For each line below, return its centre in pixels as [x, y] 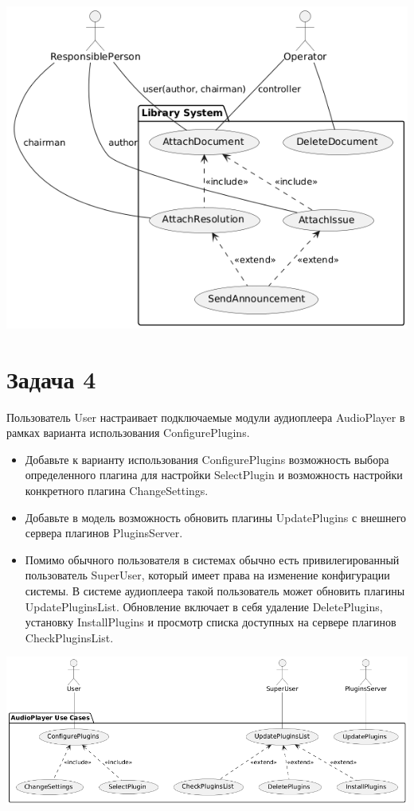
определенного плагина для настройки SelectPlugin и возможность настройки [214, 475]
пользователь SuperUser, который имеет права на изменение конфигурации [207, 575]
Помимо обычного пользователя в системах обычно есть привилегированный [212, 559]
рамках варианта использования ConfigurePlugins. [128, 433]
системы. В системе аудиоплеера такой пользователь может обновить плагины [215, 590]
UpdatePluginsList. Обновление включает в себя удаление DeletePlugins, [204, 606]
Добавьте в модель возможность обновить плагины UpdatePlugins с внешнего [216, 517]
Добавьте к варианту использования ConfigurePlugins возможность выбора [207, 459]
